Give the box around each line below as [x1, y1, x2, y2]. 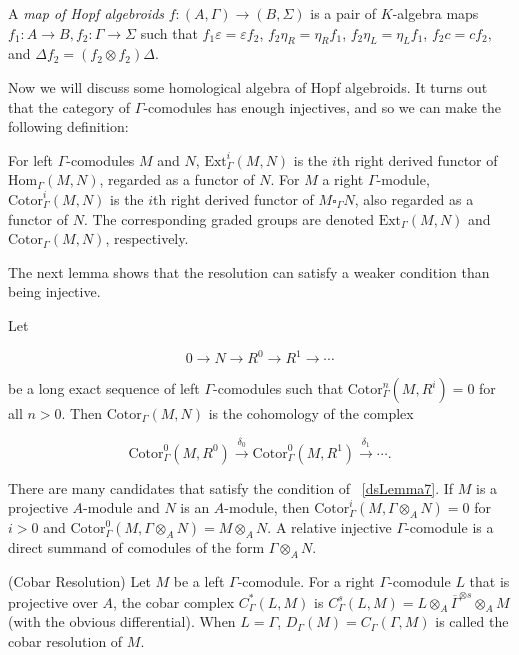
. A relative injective [267, 517, 392, 538]
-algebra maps [392, 3, 479, 23]
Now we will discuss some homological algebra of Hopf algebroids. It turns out [8, 76, 488, 97]
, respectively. [105, 228, 189, 249]
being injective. [8, 281, 101, 302]
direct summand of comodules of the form [8, 537, 265, 558]
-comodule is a [405, 517, 494, 538]
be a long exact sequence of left [8, 378, 200, 399]
